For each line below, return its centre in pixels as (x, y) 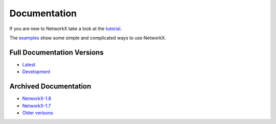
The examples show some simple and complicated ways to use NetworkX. (88, 38)
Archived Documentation (50, 86)
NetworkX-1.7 (37, 106)
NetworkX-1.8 (37, 98)
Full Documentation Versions (57, 52)
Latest (29, 64)
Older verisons (38, 113)
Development (36, 72)
